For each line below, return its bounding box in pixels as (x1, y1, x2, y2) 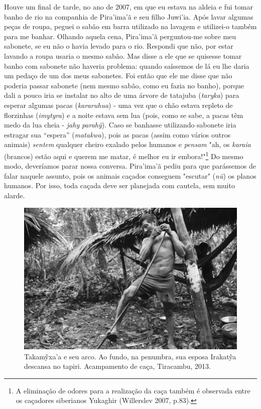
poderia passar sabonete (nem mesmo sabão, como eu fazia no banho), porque (4, 80, 244, 90)
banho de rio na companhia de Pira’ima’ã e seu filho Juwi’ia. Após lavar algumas (4, 11, 253, 22)
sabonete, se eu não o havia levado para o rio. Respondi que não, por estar (4, 41, 233, 51)
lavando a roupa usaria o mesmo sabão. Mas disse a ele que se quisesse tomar (4, 50, 242, 61)
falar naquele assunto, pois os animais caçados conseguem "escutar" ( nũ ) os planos (4, 170, 256, 181)
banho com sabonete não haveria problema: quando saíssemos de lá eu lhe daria (4, 60, 249, 71)
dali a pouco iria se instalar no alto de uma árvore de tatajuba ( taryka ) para (4, 90, 239, 100)
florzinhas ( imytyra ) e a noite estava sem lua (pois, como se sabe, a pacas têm (4, 109, 243, 120)
